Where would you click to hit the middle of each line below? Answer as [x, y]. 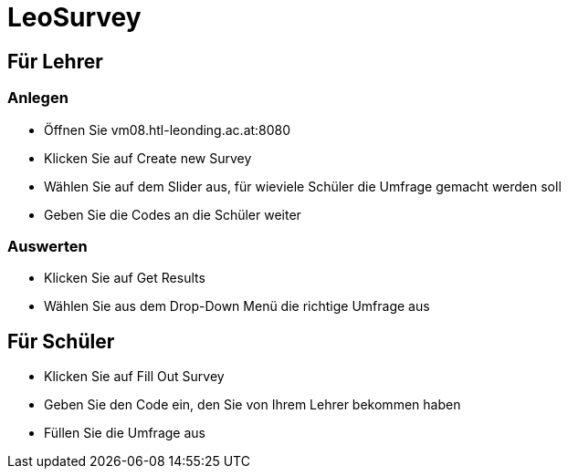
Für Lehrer [55, 61]
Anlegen [38, 98]
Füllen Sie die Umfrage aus [125, 433]
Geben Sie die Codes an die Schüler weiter [173, 214]
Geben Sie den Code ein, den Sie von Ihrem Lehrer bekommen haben [252, 405]
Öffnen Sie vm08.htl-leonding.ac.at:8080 [168, 129]
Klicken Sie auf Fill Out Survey [134, 377]
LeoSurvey [74, 17]
